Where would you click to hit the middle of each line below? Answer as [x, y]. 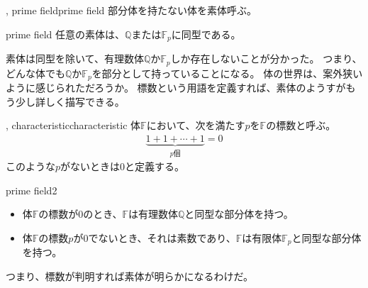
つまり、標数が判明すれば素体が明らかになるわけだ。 [130, 276]
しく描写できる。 [85, 101]
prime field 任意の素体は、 [66, 34]
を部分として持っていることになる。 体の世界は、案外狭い [227, 73]
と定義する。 [155, 166]
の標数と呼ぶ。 [301, 125]
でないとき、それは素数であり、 [162, 237]
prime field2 [32, 190]
